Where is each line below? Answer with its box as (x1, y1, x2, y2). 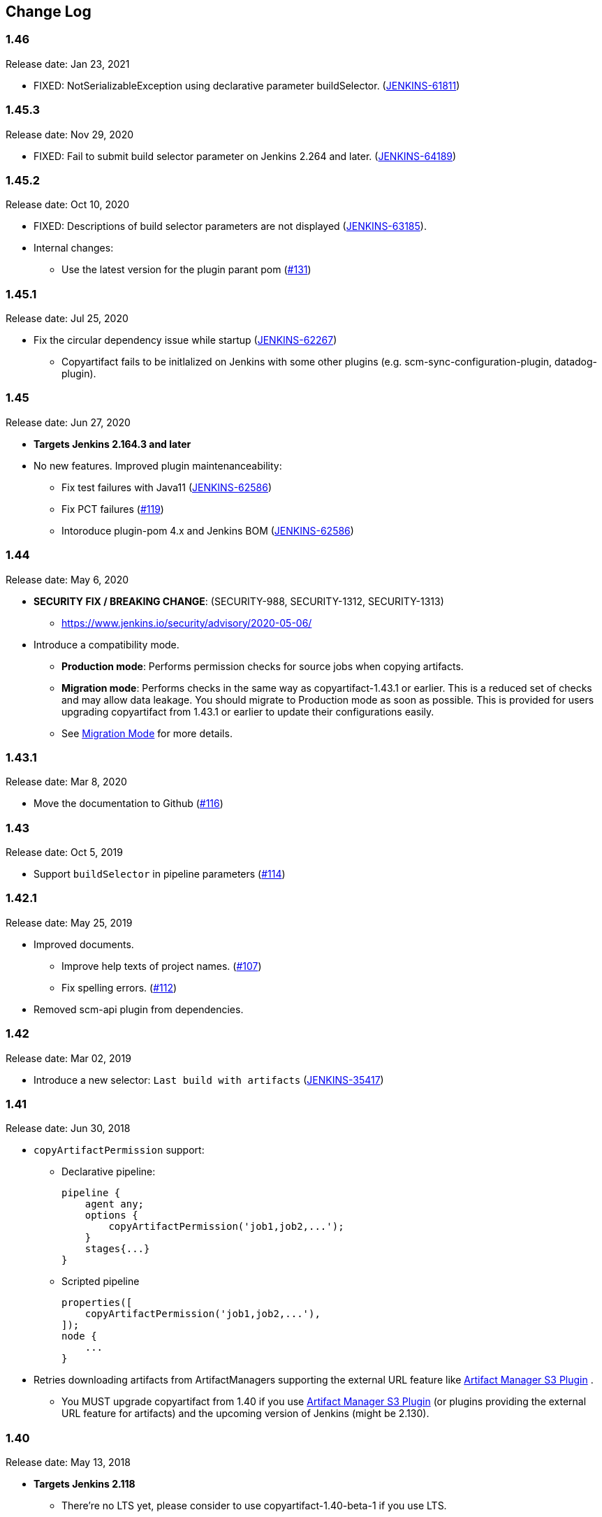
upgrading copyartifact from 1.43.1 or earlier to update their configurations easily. (61, 705, 434, 718)
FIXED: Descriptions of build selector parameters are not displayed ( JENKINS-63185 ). (34, 220, 427, 233)
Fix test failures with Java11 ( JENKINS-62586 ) (61, 481, 272, 493)
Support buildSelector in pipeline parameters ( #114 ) (34, 868, 286, 880)
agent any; (85, 1198, 145, 1210)
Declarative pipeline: (61, 1166, 156, 1178)
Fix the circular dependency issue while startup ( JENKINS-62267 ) (34, 334, 337, 347)
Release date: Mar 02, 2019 (6, 1052, 131, 1064)
